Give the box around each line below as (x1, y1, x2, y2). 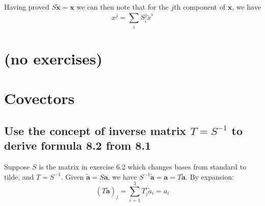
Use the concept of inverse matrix (4, 122, 187, 138)
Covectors (4, 88, 75, 109)
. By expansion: (185, 171, 234, 182)
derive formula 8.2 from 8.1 (4, 138, 151, 153)
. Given (61, 171, 84, 182)
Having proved (4, 2, 49, 12)
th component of (174, 2, 225, 12)
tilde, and (4, 171, 34, 182)
